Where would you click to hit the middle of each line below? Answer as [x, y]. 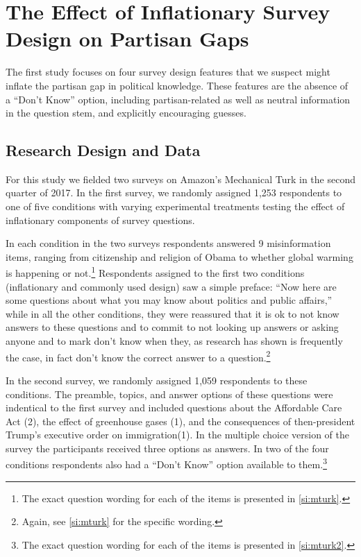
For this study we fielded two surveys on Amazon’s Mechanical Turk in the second [180, 179]
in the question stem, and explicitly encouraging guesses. [126, 113]
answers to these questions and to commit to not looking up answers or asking [172, 327]
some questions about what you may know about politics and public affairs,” [169, 300]
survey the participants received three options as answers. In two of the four [167, 448]
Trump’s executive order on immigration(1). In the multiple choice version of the [178, 435]
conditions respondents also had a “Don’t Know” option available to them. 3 [166, 463]
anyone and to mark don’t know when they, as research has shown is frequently [174, 341]
